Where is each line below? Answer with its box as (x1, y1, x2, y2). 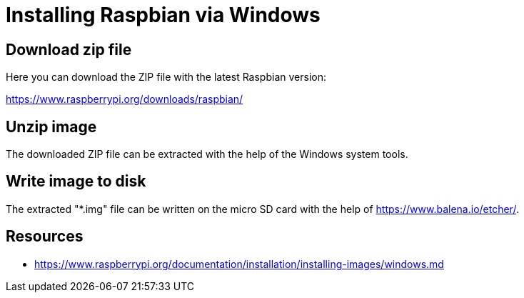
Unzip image (6, 117, 97, 136)
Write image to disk (6, 172, 146, 191)
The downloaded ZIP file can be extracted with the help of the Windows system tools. (6, 148, 408, 161)
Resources (6, 227, 84, 246)
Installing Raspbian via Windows (6, 3, 321, 27)
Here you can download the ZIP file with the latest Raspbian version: (6, 71, 326, 84)
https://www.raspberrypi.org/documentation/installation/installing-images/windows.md (34, 257, 444, 270)
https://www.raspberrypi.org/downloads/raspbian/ (6, 93, 243, 106)
